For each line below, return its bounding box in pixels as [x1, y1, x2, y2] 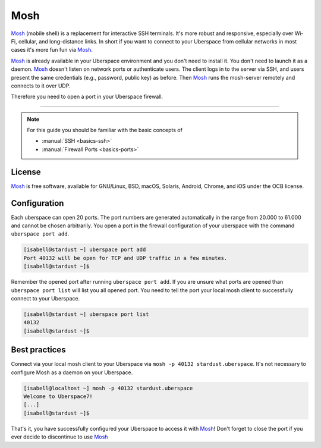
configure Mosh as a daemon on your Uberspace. [11, 369, 133, 376]
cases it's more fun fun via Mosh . [11, 46, 93, 54]
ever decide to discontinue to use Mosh [11, 433, 108, 440]
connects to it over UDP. [11, 82, 71, 89]
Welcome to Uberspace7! [23, 393, 93, 400]
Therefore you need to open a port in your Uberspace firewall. [11, 93, 163, 101]
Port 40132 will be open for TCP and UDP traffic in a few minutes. [23, 255, 228, 261]
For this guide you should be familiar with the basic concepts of [27, 127, 182, 134]
